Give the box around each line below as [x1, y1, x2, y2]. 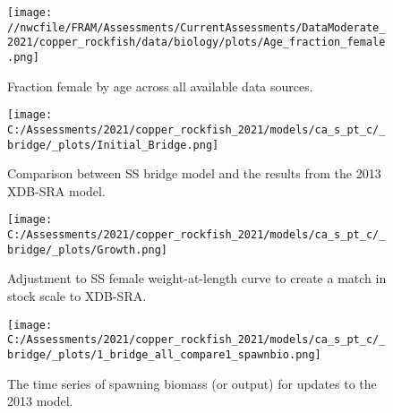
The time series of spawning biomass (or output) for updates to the [7, 374, 377, 392]
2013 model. [7, 391, 73, 410]
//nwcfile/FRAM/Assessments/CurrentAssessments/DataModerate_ [7, 21, 386, 34]
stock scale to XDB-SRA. [7, 286, 147, 305]
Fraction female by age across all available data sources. [7, 76, 313, 95]
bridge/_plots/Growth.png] [7, 243, 167, 256]
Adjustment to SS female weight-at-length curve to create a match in [7, 269, 387, 288]
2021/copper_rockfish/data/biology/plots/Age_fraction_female [7, 36, 386, 49]
